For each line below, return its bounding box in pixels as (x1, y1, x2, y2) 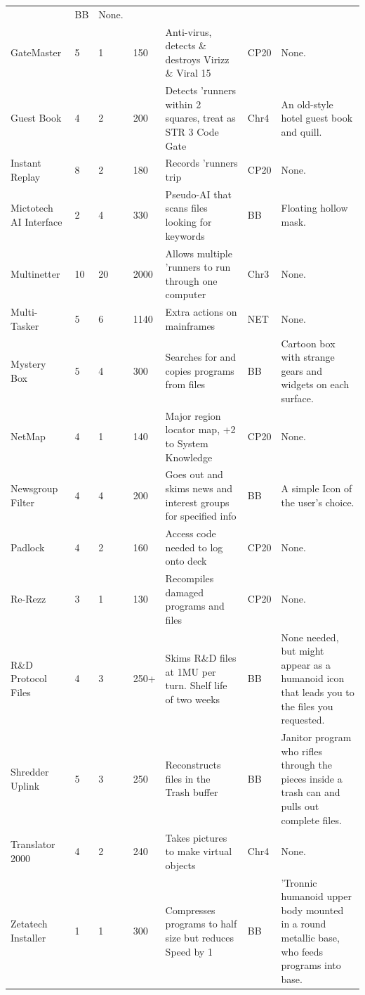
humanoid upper (281, 889, 352, 904)
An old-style (281, 96, 333, 111)
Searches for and (165, 349, 237, 364)
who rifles (281, 743, 322, 758)
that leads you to (281, 685, 354, 700)
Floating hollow (281, 200, 348, 215)
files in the (165, 771, 211, 785)
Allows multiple (165, 245, 232, 260)
